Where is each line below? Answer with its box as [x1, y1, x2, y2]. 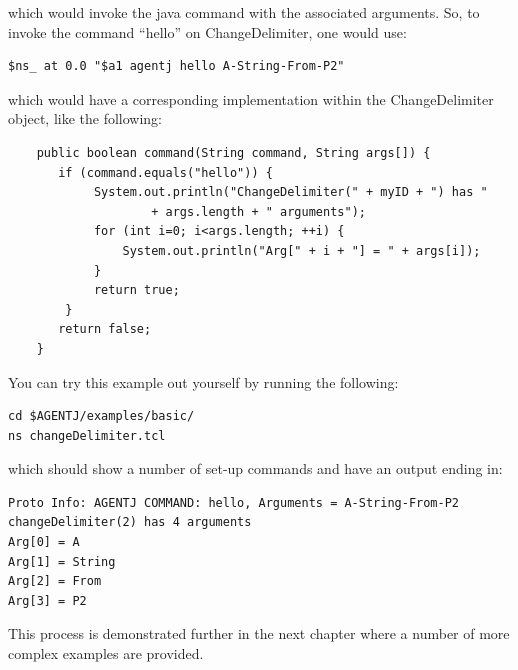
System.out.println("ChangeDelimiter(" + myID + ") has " [93, 185, 488, 200]
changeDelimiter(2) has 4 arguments [8, 515, 252, 530]
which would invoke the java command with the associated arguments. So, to [8, 2, 480, 22]
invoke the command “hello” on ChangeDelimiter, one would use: [8, 21, 407, 42]
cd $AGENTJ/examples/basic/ [8, 409, 195, 424]
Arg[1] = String [8, 554, 116, 569]
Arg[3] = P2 [8, 593, 87, 608]
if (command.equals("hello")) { [58, 165, 273, 180]
